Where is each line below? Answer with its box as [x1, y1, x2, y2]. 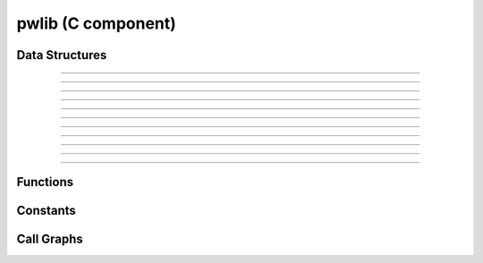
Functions [16, 174, 74, 190]
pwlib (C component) [16, 13, 176, 33]
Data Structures [16, 47, 107, 63]
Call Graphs [16, 232, 84, 247]
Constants [16, 203, 76, 218]
